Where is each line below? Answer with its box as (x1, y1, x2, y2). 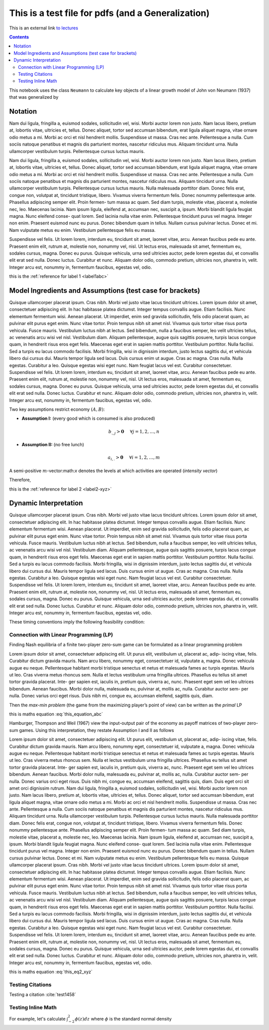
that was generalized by (9, 94, 59, 100)
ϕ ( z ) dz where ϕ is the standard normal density (75, 1016, 172, 1022)
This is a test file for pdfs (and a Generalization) (9, 7, 210, 18)
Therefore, (9, 477, 31, 483)
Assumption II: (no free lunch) (21, 442, 84, 448)
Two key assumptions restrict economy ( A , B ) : (9, 406, 105, 412)
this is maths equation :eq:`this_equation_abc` (9, 711, 103, 717)
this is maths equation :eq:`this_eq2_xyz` (9, 969, 93, 975)
